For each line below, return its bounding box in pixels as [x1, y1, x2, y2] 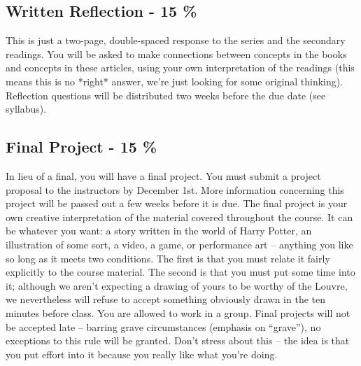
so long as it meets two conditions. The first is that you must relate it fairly [6, 251, 330, 265]
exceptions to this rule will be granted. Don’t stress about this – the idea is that [6, 333, 350, 348]
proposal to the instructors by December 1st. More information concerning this [6, 182, 344, 197]
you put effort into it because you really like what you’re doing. [6, 346, 278, 361]
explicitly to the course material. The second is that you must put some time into [6, 265, 355, 279]
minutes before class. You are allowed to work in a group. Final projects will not [6, 305, 351, 320]
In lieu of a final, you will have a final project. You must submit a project [6, 168, 321, 183]
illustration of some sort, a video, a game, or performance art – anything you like [6, 237, 353, 251]
